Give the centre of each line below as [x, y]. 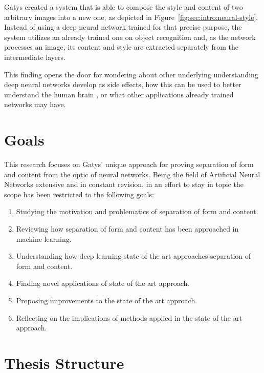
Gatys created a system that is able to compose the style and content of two [124, 7]
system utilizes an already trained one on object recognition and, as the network [130, 37]
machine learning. [44, 239]
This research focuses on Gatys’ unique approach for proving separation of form [129, 164]
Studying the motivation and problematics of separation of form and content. [137, 211]
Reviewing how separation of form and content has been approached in [127, 229]
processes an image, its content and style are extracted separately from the [121, 47]
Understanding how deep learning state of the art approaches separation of [134, 256]
